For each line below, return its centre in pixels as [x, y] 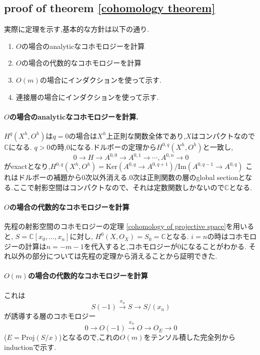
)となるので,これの [89, 337]
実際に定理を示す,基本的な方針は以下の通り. [77, 29]
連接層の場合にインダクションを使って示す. [87, 97]
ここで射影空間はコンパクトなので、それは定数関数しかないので [119, 187]
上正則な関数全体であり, [146, 135]
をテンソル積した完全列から [190, 337]
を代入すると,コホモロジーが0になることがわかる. [165, 246]
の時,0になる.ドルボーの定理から [103, 146]
